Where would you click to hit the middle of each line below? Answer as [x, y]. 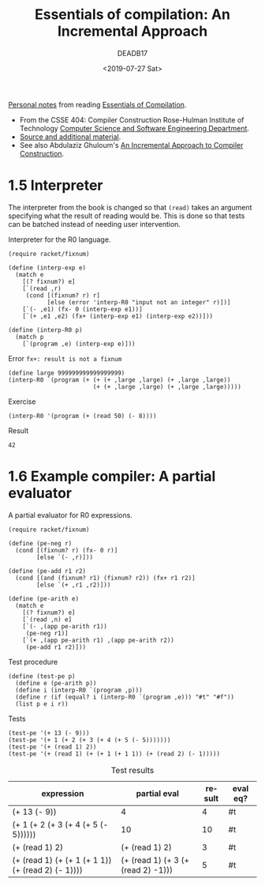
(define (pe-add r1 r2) [47, 571]
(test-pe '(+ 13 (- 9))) [49, 733]
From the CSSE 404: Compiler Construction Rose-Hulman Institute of [132, 119]
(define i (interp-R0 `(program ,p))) [79, 690]
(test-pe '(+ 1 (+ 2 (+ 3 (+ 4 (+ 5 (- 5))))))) [90, 740]
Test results [132, 770]
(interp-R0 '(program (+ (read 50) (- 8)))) [82, 416]
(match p [30, 337]
